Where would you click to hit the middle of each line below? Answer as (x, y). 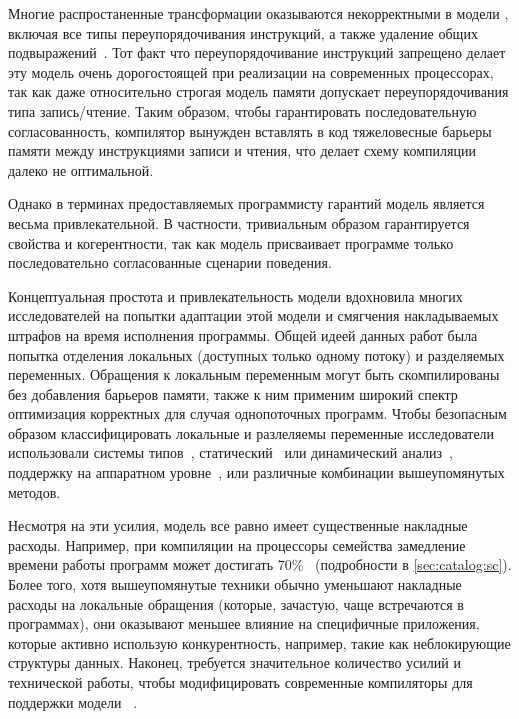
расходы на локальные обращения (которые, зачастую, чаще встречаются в (236, 603)
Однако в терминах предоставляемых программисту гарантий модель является (246, 203)
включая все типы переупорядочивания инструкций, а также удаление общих (243, 32)
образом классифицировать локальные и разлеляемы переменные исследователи (251, 432)
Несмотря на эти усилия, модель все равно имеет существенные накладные (238, 525)
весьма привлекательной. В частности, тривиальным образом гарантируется (239, 222)
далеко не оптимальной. (81, 169)
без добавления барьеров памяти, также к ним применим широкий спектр (233, 393)
